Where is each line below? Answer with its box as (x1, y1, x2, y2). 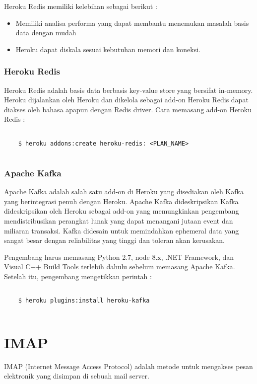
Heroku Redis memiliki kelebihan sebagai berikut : (4, 1, 157, 11)
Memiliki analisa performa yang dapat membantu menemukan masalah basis (15, 17, 249, 28)
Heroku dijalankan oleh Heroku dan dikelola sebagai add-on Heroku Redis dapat (4, 94, 249, 105)
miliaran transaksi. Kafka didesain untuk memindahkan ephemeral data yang (4, 225, 239, 235)
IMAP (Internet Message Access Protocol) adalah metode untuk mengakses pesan (4, 361, 253, 371)
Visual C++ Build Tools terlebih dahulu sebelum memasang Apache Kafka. (4, 261, 235, 272)
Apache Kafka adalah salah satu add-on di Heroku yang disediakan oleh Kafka (4, 186, 244, 197)
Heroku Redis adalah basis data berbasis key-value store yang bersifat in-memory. (4, 84, 253, 95)
